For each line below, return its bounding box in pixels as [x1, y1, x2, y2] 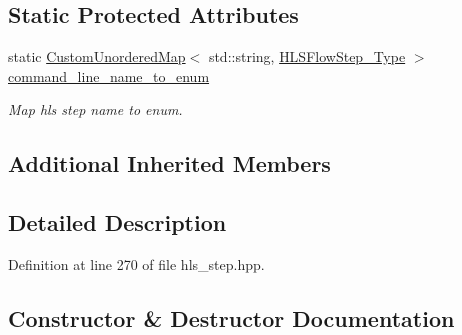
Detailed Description [8, 207, 227, 238]
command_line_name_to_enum [8, 65, 210, 86]
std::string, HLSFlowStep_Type [208, 46, 406, 67]
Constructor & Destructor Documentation [8, 302, 455, 333]
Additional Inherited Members [8, 148, 331, 179]
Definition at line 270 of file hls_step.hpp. [8, 253, 265, 274]
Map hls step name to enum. [8, 99, 183, 120]
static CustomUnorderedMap [8, 46, 186, 67]
